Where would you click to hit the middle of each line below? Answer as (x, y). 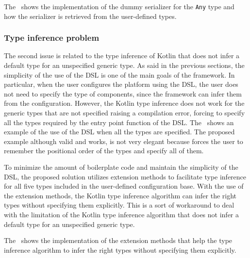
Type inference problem (52, 38)
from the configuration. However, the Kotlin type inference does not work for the (124, 103)
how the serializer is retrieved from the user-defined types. (90, 16)
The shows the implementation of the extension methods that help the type (118, 240)
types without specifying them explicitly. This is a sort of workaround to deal (119, 205)
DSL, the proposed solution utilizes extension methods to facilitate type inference (125, 176)
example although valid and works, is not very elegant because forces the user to (124, 141)
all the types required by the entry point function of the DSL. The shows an (119, 122)
